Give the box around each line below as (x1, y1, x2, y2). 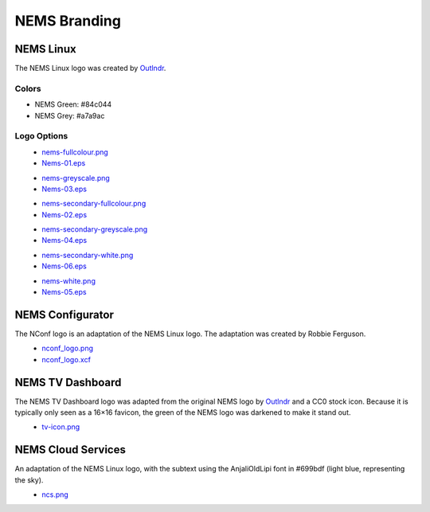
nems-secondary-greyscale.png (41, 225, 148, 234)
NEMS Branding (14, 12, 121, 29)
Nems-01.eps (41, 158, 86, 168)
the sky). (14, 475, 44, 485)
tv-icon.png (41, 422, 80, 432)
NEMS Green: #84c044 (34, 100, 112, 109)
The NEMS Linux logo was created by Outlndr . (14, 64, 166, 73)
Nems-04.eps (41, 236, 88, 245)
